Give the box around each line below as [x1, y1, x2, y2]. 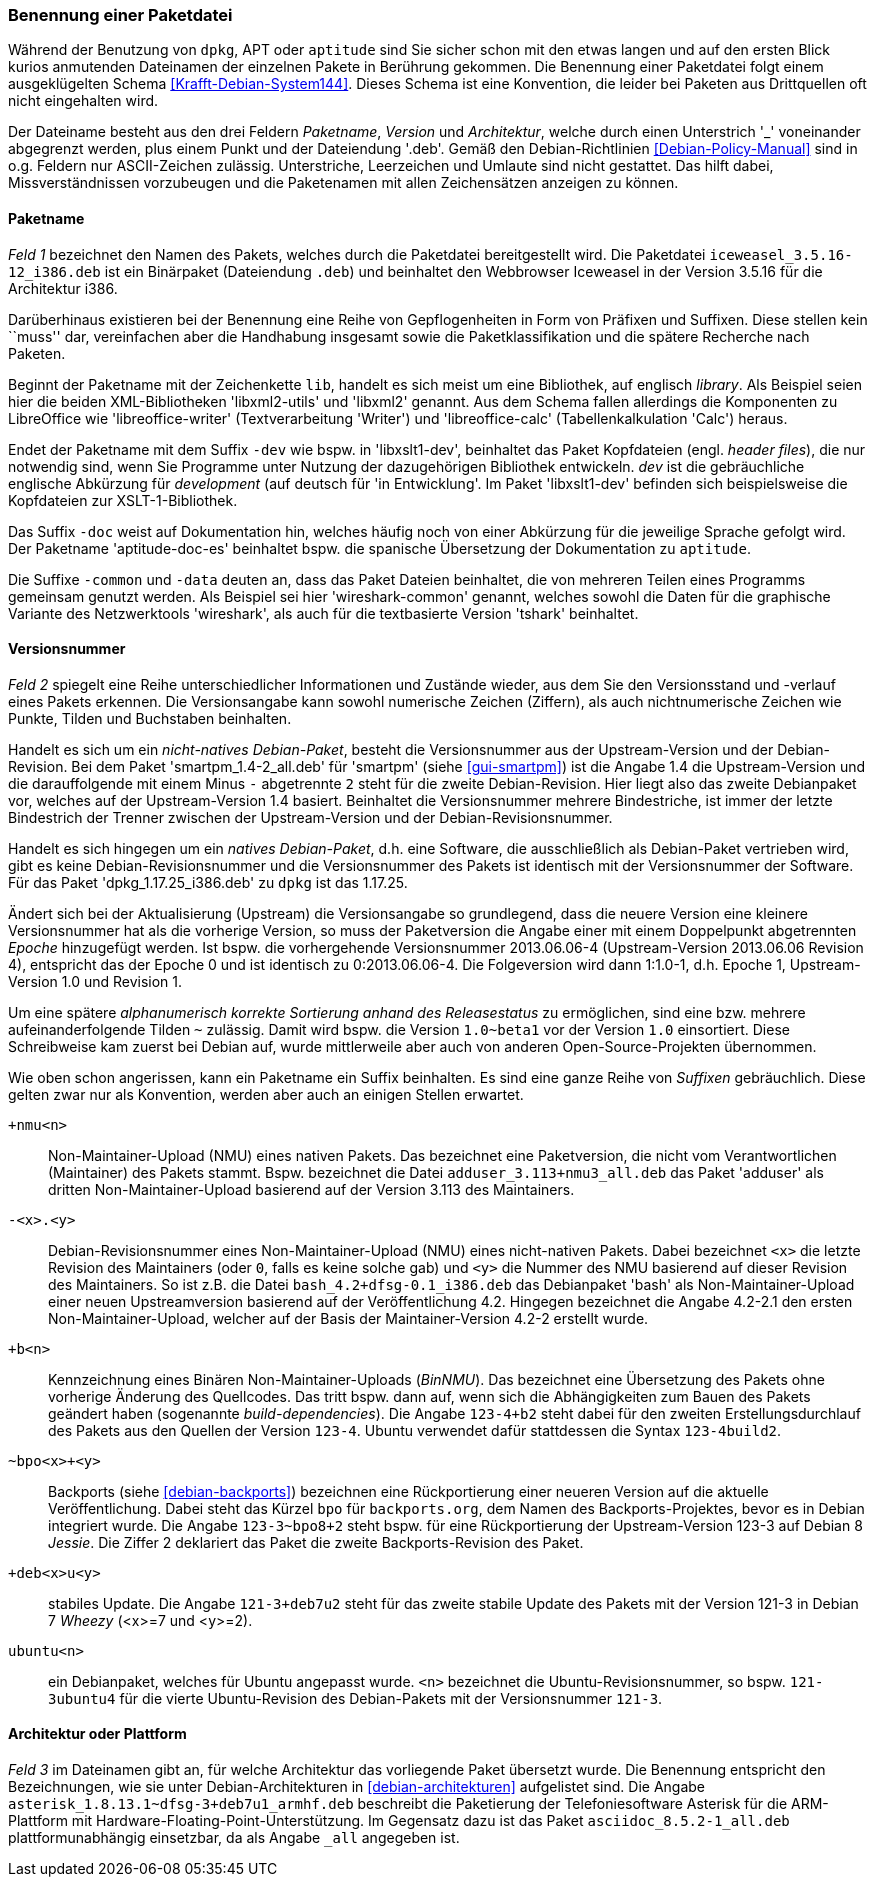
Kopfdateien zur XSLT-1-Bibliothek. [8, 491, 238, 509]
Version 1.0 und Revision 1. [8, 972, 183, 990]
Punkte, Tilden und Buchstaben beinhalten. [8, 709, 292, 727]
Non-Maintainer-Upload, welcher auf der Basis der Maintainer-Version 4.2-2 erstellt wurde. [48, 1309, 649, 1327]
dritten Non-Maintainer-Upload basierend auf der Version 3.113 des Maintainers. [48, 1180, 575, 1198]
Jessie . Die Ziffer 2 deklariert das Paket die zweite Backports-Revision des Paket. [48, 1533, 584, 1551]
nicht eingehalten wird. [8, 92, 159, 110]
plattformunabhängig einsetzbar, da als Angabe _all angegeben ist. [8, 1829, 460, 1847]
